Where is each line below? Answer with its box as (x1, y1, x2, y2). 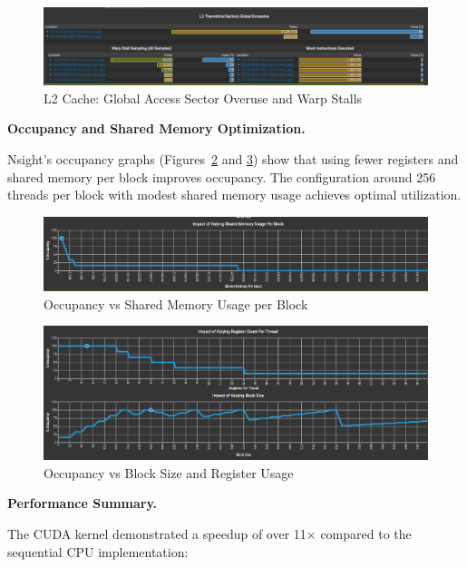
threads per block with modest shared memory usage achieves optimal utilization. (7, 185, 462, 204)
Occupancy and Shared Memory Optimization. (7, 119, 306, 138)
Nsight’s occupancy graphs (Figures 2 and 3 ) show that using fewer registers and (7, 149, 459, 168)
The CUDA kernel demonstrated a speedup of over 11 (7, 524, 306, 543)
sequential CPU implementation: (7, 542, 189, 561)
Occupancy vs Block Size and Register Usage (44, 463, 294, 482)
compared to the (320, 524, 412, 543)
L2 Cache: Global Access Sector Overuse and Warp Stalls (44, 88, 363, 107)
